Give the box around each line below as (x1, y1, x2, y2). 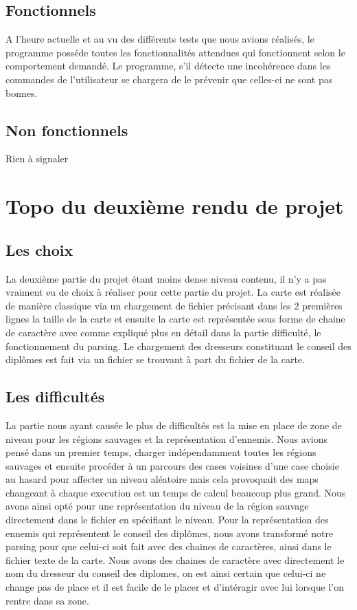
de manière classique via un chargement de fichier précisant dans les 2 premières (5, 298, 343, 312)
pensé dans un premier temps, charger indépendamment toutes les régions (5, 445, 316, 459)
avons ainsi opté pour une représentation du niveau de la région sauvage (5, 499, 309, 513)
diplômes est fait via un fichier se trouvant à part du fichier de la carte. (5, 352, 305, 367)
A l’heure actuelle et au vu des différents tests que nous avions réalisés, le (5, 32, 314, 46)
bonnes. (5, 85, 38, 100)
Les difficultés (5, 386, 105, 407)
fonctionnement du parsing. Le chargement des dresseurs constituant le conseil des (5, 338, 352, 353)
